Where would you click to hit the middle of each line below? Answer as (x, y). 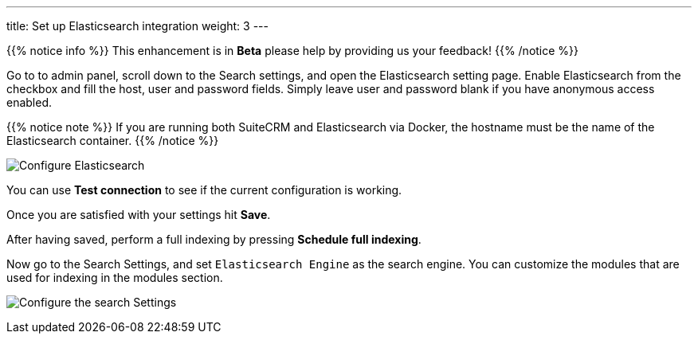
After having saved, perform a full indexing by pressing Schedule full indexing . (214, 239)
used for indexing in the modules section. (115, 277)
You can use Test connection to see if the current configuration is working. (204, 190)
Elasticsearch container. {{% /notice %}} (113, 141)
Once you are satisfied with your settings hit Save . (139, 215)
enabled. (29, 102)
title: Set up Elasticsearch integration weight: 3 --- (137, 26)
